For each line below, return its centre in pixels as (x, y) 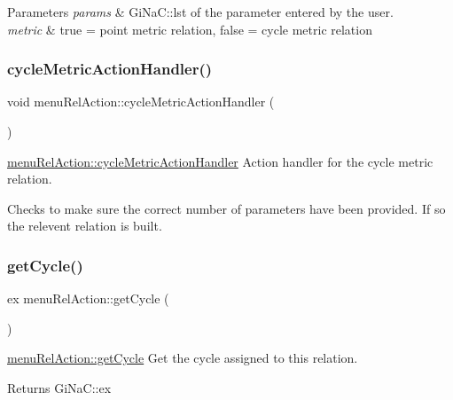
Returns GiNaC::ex (59, 387)
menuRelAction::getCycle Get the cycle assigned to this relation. (183, 358)
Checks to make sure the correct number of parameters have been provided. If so (226, 208)
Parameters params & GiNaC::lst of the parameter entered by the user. (200, 12)
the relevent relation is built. (85, 226)
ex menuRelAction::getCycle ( (88, 298)
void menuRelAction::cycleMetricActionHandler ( (141, 102)
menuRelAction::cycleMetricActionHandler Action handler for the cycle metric (220, 161)
